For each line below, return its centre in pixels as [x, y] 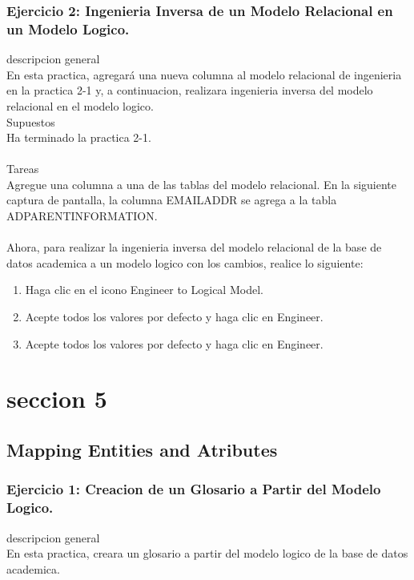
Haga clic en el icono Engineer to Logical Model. [144, 290]
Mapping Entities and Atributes [142, 449]
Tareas [23, 169]
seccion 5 [57, 399]
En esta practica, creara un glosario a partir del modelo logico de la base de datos [207, 553]
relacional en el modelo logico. [80, 105]
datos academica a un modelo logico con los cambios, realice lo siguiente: [185, 262]
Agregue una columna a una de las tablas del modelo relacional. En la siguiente [202, 184]
